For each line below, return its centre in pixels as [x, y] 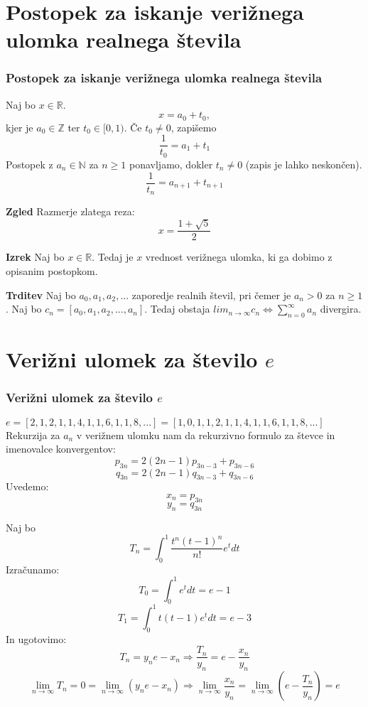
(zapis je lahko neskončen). [304, 164]
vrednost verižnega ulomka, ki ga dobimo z [239, 257]
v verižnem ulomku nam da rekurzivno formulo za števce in [206, 435]
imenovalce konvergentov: [61, 449]
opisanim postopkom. [52, 271]
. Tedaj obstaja [177, 309]
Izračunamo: [33, 569]
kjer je [20, 127]
